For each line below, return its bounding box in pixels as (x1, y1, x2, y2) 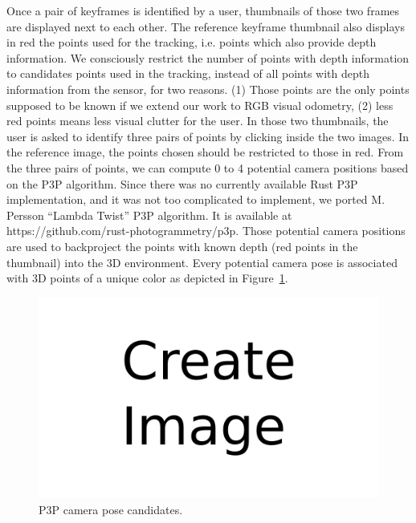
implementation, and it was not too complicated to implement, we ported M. (6, 191, 385, 208)
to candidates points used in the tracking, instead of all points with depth (6, 65, 369, 82)
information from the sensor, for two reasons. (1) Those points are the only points (6, 80, 410, 97)
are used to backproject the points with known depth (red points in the (6, 237, 358, 254)
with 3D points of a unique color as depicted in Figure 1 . (6, 270, 288, 286)
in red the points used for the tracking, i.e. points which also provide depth (6, 34, 377, 51)
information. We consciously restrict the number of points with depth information (6, 49, 410, 66)
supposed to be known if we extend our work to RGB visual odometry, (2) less (6, 96, 394, 113)
